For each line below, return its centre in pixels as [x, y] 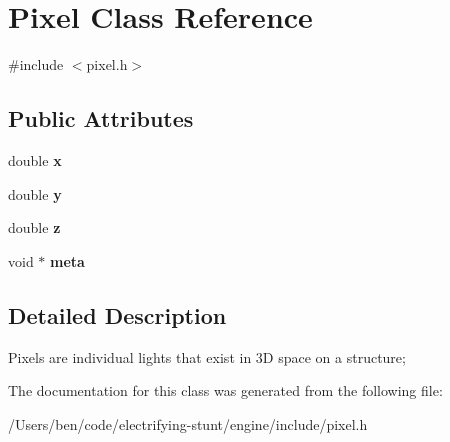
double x [35, 159]
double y [35, 193]
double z [34, 227]
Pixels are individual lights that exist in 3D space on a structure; [207, 356]
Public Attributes [101, 118]
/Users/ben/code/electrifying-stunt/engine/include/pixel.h [188, 423]
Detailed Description [117, 314]
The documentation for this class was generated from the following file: [225, 390]
